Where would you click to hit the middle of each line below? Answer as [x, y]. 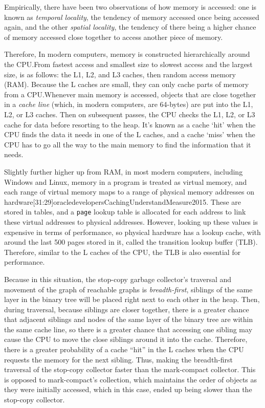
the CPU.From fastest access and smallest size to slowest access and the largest [128, 64]
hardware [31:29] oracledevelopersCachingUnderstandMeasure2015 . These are [123, 201]
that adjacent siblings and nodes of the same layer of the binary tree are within [129, 319]
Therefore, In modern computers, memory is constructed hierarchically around [127, 54]
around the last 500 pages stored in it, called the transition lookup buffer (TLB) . [131, 242]
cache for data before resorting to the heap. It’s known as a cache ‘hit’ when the [130, 124]
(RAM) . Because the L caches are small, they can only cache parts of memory [127, 84]
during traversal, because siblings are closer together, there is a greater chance [127, 309]
